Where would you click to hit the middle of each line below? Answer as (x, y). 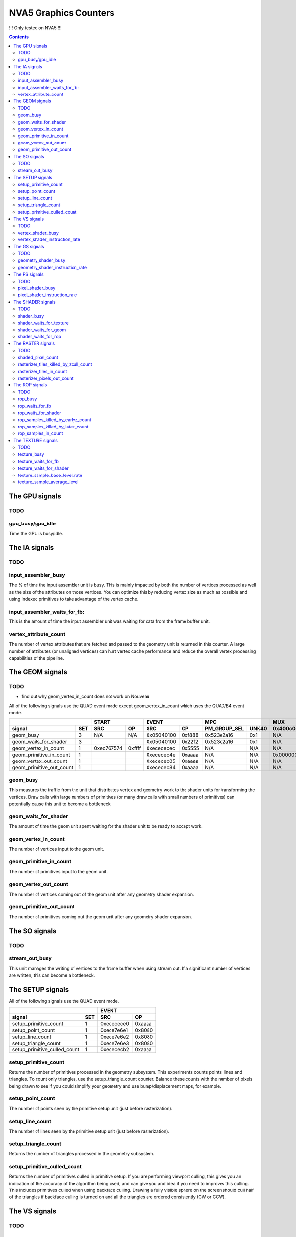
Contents (19, 37)
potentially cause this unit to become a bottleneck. (60, 804)
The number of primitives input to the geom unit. (58, 871)
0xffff (134, 748)
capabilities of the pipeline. (37, 658)
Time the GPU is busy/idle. (36, 533)
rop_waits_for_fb (35, 406)
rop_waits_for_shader (39, 413)
